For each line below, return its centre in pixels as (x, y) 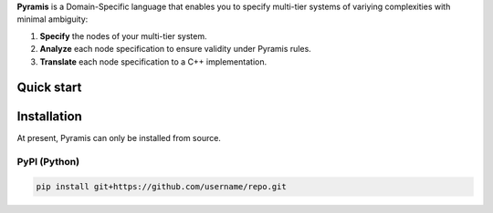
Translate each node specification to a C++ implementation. (153, 61)
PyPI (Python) (48, 162)
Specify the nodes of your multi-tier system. (123, 35)
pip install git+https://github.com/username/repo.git (161, 187)
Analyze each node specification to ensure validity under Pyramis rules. (176, 49)
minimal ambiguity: (52, 19)
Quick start (49, 88)
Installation (49, 117)
